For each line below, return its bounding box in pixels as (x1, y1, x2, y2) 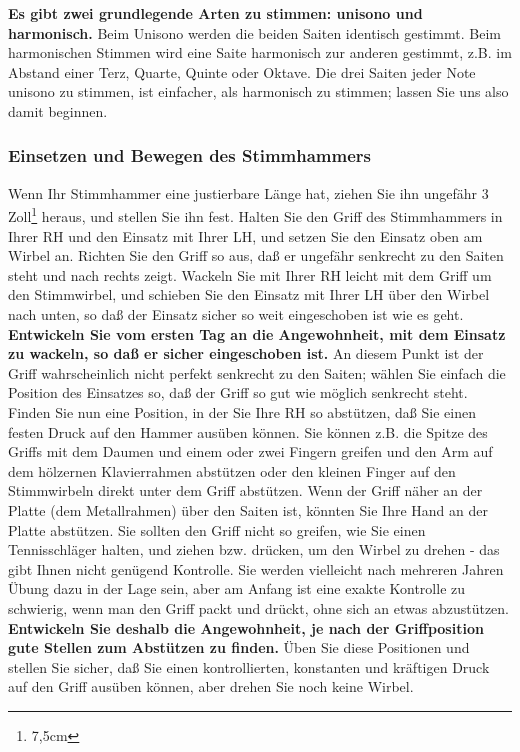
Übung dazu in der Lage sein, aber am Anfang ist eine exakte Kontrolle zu (8, 578, 466, 599)
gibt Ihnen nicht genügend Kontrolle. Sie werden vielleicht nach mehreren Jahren (8, 558, 504, 579)
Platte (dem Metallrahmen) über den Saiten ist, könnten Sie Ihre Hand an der (8, 499, 488, 520)
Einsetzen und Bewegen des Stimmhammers (8, 143, 372, 168)
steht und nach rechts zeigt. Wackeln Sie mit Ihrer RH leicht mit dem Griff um (8, 264, 492, 285)
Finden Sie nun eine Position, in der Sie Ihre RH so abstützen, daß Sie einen (8, 401, 476, 422)
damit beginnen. (8, 100, 108, 121)
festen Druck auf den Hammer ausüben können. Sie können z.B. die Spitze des (8, 421, 488, 442)
